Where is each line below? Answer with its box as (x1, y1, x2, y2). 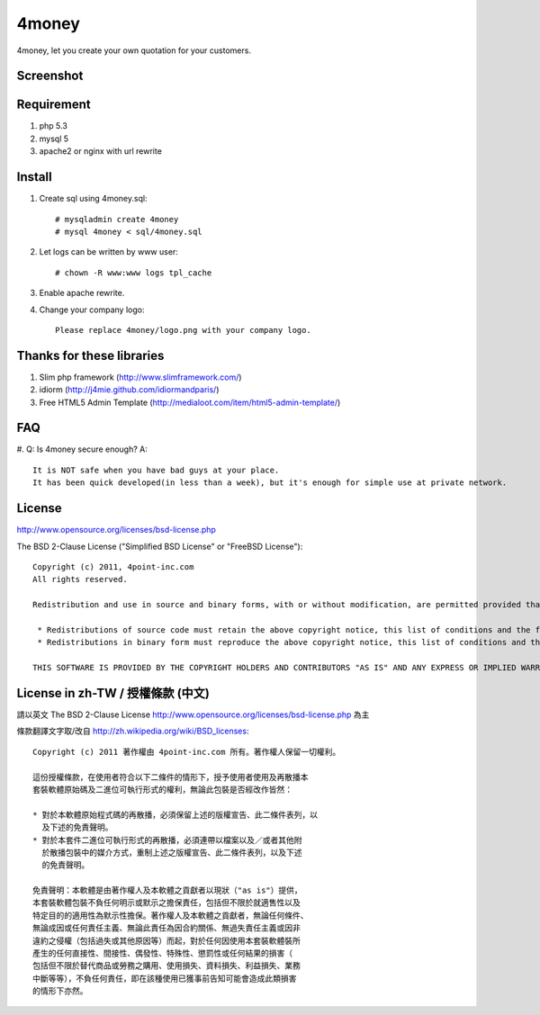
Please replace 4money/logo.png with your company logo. (55, 325, 312, 335)
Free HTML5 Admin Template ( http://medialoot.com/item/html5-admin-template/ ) (39, 397, 341, 408)
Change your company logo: (39, 304, 145, 315)
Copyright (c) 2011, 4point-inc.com (32, 561, 194, 571)
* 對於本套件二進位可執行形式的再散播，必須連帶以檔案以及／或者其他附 (32, 835, 302, 845)
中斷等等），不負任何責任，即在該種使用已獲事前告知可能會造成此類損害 (32, 973, 297, 984)
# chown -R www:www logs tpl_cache (55, 267, 212, 278)
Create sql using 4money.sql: (39, 193, 148, 204)
